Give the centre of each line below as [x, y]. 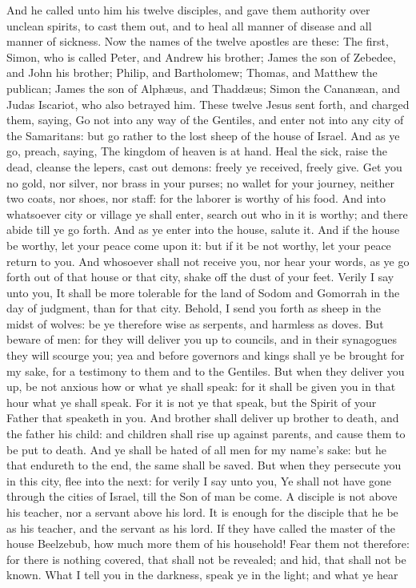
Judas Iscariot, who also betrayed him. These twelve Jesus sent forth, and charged [208, 104]
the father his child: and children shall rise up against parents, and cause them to [206, 434]
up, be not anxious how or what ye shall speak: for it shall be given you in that [201, 387]
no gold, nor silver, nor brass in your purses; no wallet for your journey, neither [200, 182]
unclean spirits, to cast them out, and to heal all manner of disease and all [189, 25]
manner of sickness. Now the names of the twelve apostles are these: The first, [198, 41]
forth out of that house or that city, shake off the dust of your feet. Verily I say [200, 277]
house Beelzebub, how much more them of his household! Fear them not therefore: [208, 544]
